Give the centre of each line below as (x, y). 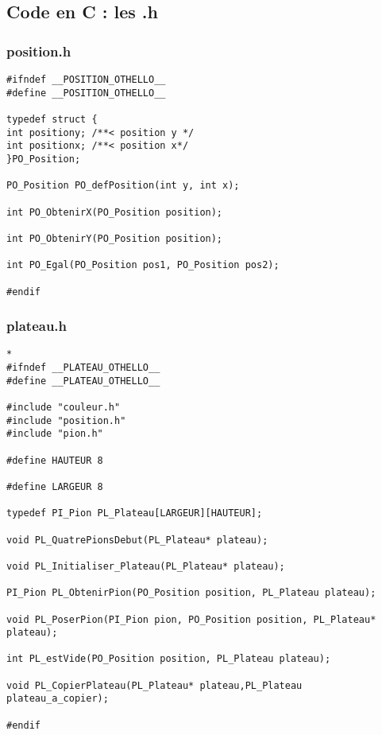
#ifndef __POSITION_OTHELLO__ (86, 80)
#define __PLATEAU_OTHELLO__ (83, 381)
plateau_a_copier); (58, 699)
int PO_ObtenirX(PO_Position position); (115, 212)
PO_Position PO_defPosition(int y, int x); (123, 186)
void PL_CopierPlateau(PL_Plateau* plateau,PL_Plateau (154, 685)
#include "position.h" (66, 420)
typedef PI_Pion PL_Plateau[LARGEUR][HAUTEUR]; (135, 513)
